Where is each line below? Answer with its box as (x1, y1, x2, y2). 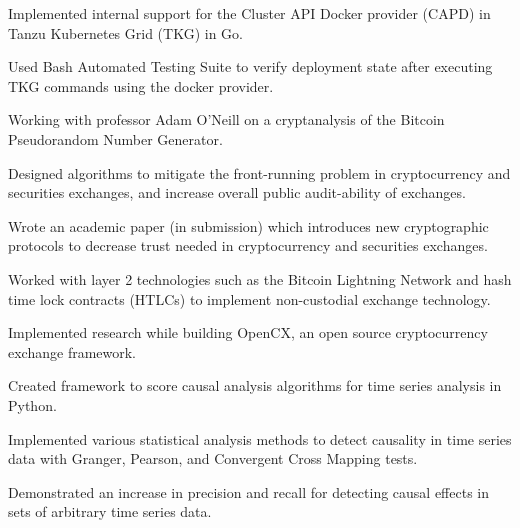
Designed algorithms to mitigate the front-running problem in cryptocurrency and (8, 162, 511, 183)
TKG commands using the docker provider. (8, 75, 274, 96)
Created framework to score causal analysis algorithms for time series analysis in (8, 375, 502, 396)
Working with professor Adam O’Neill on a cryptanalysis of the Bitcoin (8, 109, 445, 130)
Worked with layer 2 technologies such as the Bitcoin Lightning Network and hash (8, 268, 512, 289)
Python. (8, 394, 57, 415)
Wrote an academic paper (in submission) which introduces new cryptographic (8, 215, 489, 236)
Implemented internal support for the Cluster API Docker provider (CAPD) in (8, 3, 491, 23)
